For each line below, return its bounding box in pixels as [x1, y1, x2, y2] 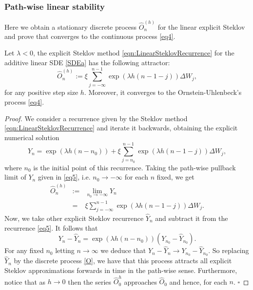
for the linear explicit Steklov [157, 21, 245, 32]
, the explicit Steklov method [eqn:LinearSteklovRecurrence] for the [33, 48, 234, 58]
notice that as [4, 276, 46, 287]
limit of [4, 172, 26, 182]
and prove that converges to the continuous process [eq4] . [4, 31, 175, 41]
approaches [124, 276, 157, 287]
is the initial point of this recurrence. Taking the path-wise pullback [33, 162, 236, 172]
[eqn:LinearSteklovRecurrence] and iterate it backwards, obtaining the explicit [4, 123, 238, 133]
